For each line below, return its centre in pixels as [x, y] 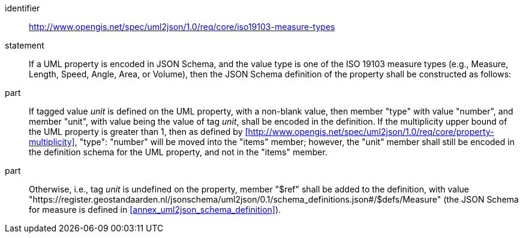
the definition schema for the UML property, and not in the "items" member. [178, 152]
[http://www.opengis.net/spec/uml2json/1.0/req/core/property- [369, 132]
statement [25, 45]
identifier [22, 8]
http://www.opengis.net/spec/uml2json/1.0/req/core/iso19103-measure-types [182, 27]
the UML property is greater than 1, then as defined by [136, 132]
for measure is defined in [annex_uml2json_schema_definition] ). [155, 210]
